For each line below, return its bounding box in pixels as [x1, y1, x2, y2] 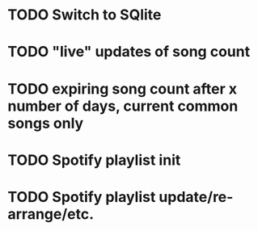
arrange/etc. [7, 204, 95, 223]
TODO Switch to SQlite [7, 6, 162, 24]
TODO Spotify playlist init [7, 151, 181, 169]
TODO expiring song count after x [7, 79, 238, 98]
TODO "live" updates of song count [7, 43, 251, 61]
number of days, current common [7, 97, 239, 115]
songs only [7, 114, 84, 132]
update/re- [159, 187, 234, 206]
